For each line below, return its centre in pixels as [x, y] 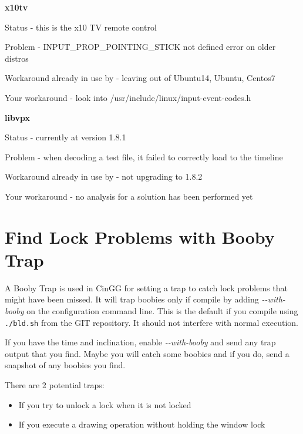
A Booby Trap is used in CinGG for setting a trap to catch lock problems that [146, 287]
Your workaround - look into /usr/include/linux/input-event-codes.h [128, 97]
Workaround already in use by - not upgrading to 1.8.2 [104, 176]
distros [17, 58]
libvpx [17, 117]
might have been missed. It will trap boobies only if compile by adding [132, 299]
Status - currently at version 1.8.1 [65, 137]
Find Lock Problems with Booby [140, 236]
